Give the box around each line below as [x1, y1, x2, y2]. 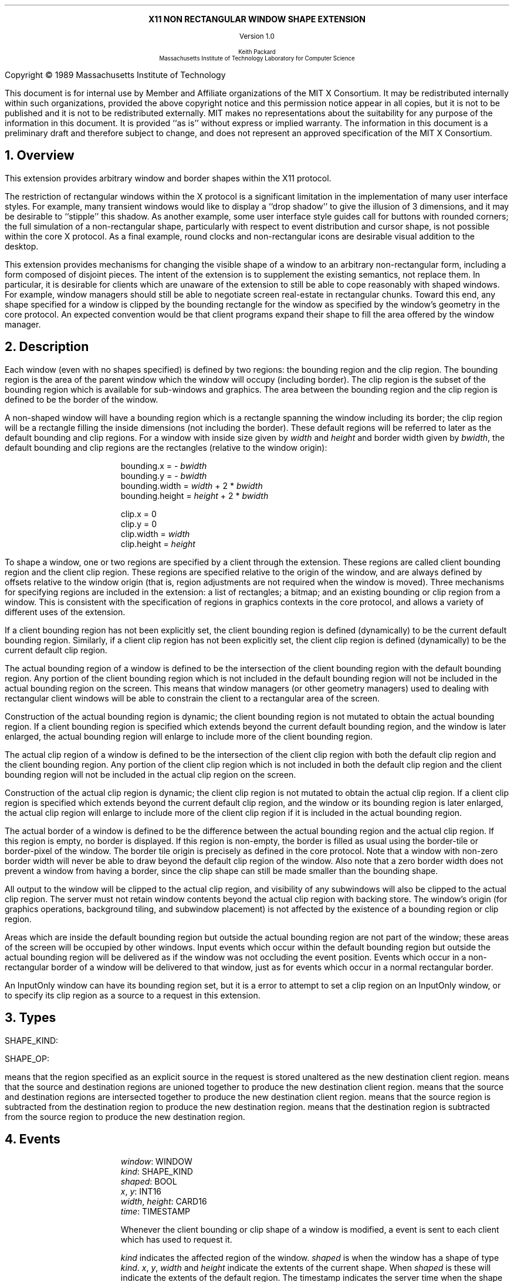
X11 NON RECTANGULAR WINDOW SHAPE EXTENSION [148, 14, 366, 24]
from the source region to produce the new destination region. [5, 1111, 245, 1122]
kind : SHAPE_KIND [120, 1166, 193, 1177]
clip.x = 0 [120, 508, 157, 519]
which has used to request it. [120, 1234, 232, 1245]
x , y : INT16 [120, 1186, 162, 1197]
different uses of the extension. [5, 606, 126, 617]
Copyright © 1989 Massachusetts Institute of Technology [5, 70, 226, 80]
